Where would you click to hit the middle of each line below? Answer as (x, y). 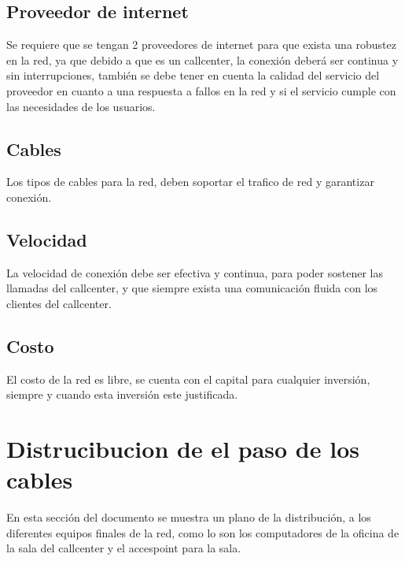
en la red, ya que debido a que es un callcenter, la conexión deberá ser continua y (202, 59)
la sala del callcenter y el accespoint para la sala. (124, 548)
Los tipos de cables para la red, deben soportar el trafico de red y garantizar (190, 182)
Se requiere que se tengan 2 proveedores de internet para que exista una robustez (201, 45)
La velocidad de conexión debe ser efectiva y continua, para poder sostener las (195, 272)
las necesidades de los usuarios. (81, 106)
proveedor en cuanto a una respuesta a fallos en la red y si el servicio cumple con (201, 90)
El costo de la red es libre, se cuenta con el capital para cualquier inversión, (188, 379)
